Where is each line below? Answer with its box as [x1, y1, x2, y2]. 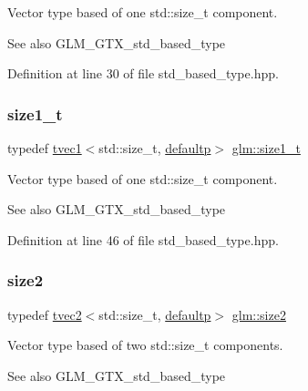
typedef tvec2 [7, 304, 82, 324]
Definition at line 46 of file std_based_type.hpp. [7, 230, 279, 249]
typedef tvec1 [7, 139, 82, 157]
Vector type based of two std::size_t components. [7, 335, 283, 355]
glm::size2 [231, 304, 286, 324]
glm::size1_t [231, 139, 301, 157]
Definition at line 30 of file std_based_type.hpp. [7, 64, 279, 83]
